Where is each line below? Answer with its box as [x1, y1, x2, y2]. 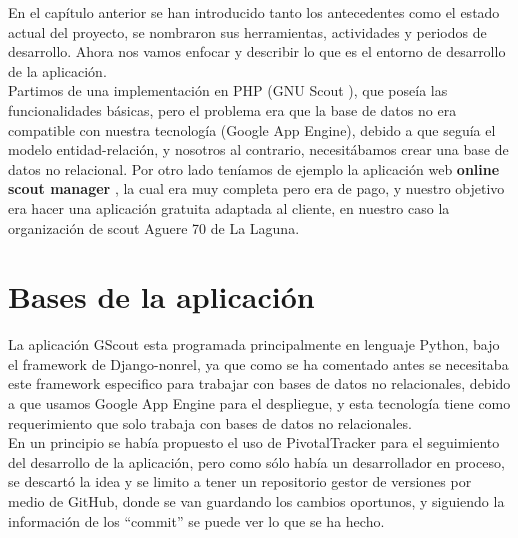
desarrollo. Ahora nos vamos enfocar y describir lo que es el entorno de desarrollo [8, 41, 506, 62]
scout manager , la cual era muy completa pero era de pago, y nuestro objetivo [8, 178, 505, 199]
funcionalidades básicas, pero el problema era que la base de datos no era [8, 99, 457, 120]
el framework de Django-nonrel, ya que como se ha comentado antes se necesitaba [8, 353, 509, 374]
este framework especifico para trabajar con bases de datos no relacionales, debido [8, 373, 511, 394]
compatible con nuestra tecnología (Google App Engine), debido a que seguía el [8, 119, 496, 140]
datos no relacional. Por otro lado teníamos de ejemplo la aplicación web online [8, 158, 500, 179]
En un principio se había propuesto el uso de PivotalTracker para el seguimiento [8, 432, 500, 453]
